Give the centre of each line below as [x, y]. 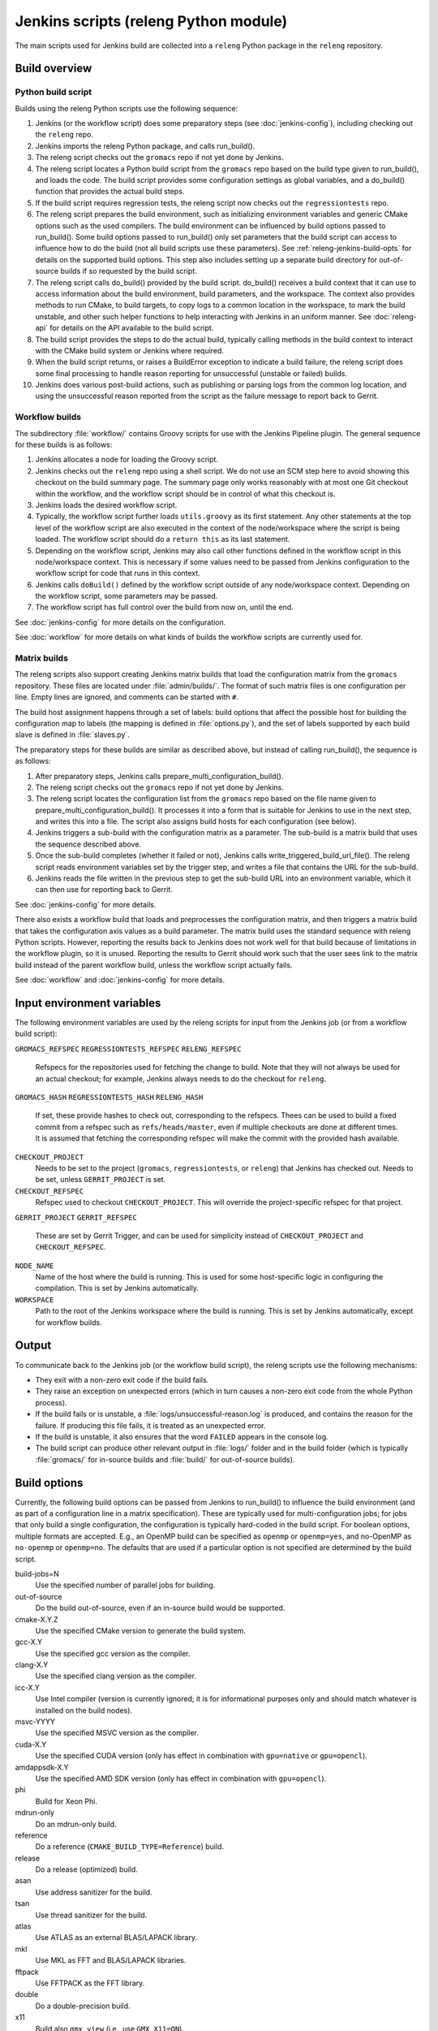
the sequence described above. [88, 844]
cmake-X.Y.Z [36, 1619]
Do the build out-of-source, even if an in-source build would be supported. [160, 1608]
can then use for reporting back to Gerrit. [104, 890]
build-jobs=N [37, 1574]
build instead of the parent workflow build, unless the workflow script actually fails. [154, 965]
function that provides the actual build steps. [110, 192]
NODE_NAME [34, 1266]
